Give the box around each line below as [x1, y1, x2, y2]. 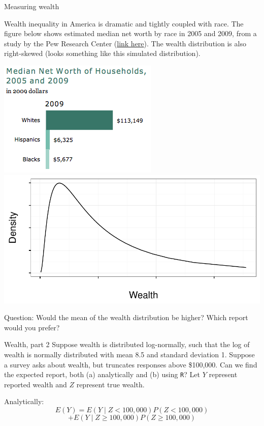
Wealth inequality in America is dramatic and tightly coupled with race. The [4, 18, 244, 29]
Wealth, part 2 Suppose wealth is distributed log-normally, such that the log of [4, 339, 250, 350]
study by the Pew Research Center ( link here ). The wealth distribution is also [4, 38, 246, 48]
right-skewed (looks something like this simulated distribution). [4, 48, 201, 59]
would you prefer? [4, 322, 60, 332]
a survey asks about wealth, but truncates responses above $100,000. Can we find [4, 359, 257, 370]
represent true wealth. [76, 379, 145, 389]
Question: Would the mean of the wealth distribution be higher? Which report [4, 312, 248, 323]
